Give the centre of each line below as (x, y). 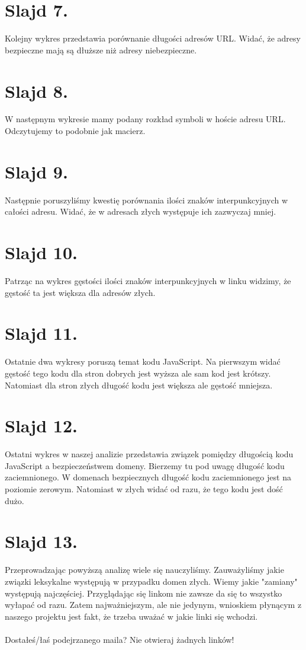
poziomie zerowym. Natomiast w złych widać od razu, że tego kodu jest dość (144, 489)
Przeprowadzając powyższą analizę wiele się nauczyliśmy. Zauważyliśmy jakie (144, 570)
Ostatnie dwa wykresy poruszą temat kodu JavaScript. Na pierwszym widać (143, 361)
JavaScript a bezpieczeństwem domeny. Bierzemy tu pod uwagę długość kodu (145, 465)
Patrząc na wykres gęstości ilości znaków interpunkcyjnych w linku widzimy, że (148, 281)
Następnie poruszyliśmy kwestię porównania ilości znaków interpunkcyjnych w (146, 200)
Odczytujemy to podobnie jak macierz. (75, 131)
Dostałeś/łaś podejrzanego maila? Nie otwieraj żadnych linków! (120, 639)
